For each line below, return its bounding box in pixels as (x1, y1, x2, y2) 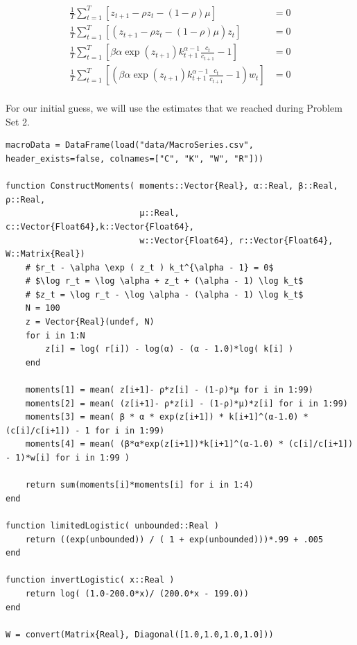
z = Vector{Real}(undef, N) (25, 317, 155, 327)
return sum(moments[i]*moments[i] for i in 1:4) (25, 480, 254, 490)
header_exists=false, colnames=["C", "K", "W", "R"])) (6, 153, 264, 164)
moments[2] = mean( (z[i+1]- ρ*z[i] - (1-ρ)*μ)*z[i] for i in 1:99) (25, 398, 348, 409)
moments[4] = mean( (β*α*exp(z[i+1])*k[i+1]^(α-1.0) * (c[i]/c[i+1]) (25, 439, 354, 449)
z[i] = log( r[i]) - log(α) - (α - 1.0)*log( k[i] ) (45, 344, 294, 354)
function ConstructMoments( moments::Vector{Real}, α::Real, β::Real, (6, 181, 338, 191)
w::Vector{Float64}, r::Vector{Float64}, (139, 235, 333, 246)
